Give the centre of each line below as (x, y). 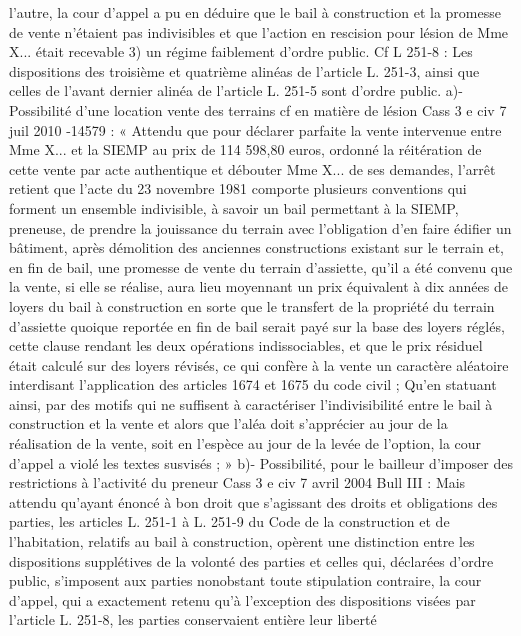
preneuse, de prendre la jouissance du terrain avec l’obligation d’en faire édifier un (260, 227)
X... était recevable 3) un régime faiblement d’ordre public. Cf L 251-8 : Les (241, 51)
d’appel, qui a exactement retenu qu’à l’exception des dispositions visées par (242, 599)
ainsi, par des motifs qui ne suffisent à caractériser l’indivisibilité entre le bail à (251, 403)
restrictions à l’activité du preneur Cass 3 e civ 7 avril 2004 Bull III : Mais (237, 482)
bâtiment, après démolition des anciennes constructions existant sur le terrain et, (256, 247)
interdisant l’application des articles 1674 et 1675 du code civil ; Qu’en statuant (253, 384)
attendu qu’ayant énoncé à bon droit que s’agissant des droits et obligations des (253, 501)
